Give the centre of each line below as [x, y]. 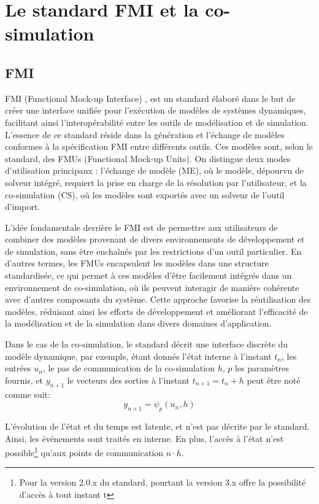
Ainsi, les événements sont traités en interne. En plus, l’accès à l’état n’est [144, 438]
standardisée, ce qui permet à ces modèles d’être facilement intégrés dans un [148, 275]
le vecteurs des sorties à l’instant [128, 380]
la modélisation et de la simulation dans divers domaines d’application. [138, 323]
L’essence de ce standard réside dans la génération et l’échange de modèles [145, 134]
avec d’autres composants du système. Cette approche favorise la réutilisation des [158, 299]
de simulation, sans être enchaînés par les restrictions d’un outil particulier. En [153, 251]
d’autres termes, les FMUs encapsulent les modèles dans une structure [137, 263]
